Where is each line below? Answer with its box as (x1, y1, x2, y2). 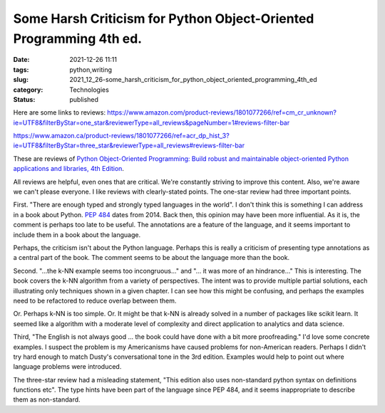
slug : (13, 75, 29, 84)
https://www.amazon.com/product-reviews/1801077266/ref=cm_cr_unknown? (107, 108, 337, 117)
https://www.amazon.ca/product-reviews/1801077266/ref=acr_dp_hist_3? (13, 132, 230, 140)
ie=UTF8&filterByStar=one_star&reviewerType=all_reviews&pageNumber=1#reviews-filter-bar (13, 118, 290, 127)
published (69, 95, 99, 103)
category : (13, 85, 43, 94)
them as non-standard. (13, 395, 81, 404)
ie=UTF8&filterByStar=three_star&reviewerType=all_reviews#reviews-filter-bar (13, 141, 245, 150)
